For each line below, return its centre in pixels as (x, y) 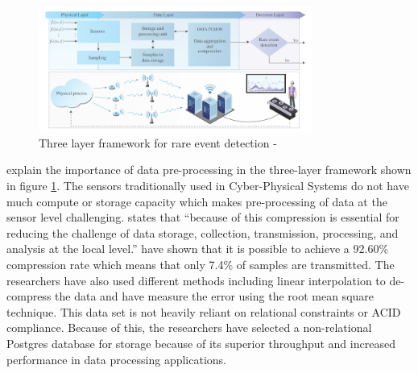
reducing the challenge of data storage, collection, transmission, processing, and (203, 232)
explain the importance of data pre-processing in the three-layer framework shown (209, 170)
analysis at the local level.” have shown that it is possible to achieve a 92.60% (198, 249)
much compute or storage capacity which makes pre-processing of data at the (197, 201)
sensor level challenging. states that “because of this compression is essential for (203, 217)
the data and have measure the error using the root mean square (215, 296)
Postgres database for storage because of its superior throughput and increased (201, 343)
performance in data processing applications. (116, 359)
